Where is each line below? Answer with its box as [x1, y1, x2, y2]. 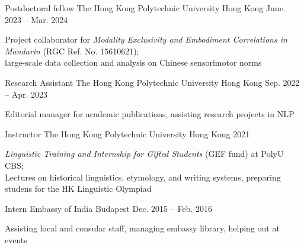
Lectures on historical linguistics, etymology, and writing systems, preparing [5, 170, 281, 183]
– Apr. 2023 [5, 88, 47, 100]
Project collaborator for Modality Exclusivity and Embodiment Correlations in [5, 33, 287, 46]
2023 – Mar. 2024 [5, 13, 68, 25]
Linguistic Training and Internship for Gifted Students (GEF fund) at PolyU [5, 147, 284, 160]
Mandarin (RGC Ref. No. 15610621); [5, 44, 139, 57]
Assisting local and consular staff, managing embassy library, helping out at [5, 222, 280, 234]
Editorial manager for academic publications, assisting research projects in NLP [5, 108, 295, 120]
